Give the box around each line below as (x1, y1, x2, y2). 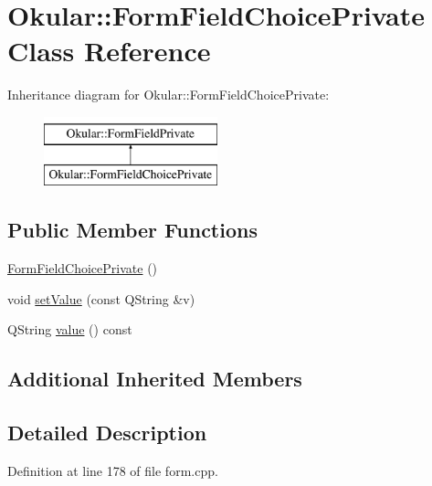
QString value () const (7, 320, 132, 339)
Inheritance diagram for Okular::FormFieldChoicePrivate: (7, 85, 330, 104)
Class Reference (7, 32, 211, 69)
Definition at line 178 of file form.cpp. (7, 461, 218, 481)
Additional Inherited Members (7, 364, 302, 393)
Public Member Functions (7, 216, 258, 244)
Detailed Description (7, 418, 207, 447)
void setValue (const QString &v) (7, 289, 195, 308)
